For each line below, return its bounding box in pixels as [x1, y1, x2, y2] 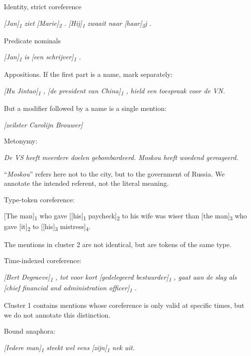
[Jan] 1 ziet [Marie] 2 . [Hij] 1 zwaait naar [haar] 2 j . [4, 18, 151, 29]
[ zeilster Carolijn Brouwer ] [4, 119, 83, 129]
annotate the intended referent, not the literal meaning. [4, 178, 169, 188]
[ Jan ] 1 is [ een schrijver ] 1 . [4, 52, 81, 63]
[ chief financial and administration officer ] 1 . [4, 282, 137, 294]
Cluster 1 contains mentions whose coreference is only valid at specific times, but [4, 300, 245, 310]
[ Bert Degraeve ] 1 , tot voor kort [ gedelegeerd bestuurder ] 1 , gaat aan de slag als [4, 271, 237, 283]
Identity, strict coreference [4, 1, 82, 11]
